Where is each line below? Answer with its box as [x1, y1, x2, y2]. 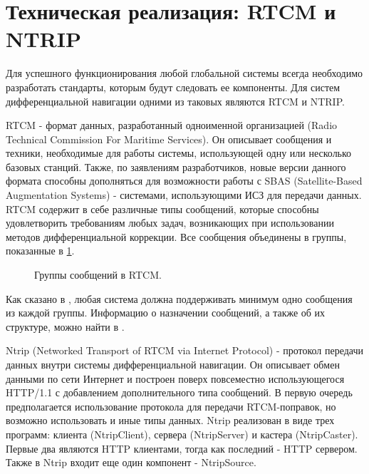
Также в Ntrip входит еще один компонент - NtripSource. [6, 455, 256, 470]
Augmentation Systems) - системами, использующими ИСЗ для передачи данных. [6, 187, 362, 202]
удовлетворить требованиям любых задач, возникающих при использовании [6, 215, 334, 230]
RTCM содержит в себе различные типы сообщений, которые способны [6, 201, 319, 216]
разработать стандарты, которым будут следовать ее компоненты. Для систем [6, 79, 341, 94]
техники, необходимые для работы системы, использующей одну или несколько [6, 145, 352, 160]
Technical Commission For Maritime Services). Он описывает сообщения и [6, 131, 332, 146]
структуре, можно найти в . [6, 319, 125, 334]
